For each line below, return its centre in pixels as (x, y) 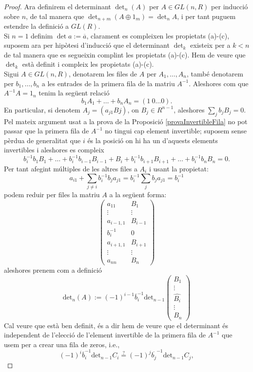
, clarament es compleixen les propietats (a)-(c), (158, 35)
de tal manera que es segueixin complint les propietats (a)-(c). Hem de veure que (125, 54)
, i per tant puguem (206, 16)
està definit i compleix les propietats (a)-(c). (88, 64)
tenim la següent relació (74, 93)
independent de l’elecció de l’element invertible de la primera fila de (105, 335)
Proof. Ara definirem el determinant (58, 6)
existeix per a (210, 45)
